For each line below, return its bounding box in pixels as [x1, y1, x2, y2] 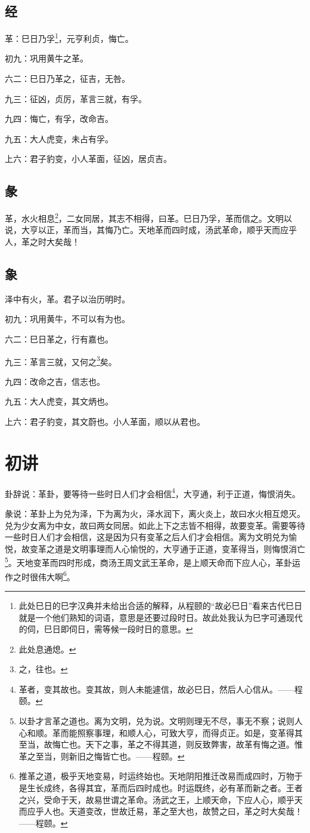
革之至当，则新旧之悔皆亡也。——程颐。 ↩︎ [18, 749, 185, 762]
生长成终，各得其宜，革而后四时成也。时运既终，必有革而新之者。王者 [27, 782, 303, 794]
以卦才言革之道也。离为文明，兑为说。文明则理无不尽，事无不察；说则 [18, 715, 294, 727]
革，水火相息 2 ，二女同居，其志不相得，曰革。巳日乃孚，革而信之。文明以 [5, 210, 292, 224]
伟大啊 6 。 [38, 568, 75, 583]
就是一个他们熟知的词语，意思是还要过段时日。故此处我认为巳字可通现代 [18, 611, 303, 623]
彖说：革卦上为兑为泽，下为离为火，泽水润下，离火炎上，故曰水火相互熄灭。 [5, 507, 305, 520]
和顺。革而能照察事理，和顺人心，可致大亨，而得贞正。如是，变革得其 [27, 726, 303, 739]
